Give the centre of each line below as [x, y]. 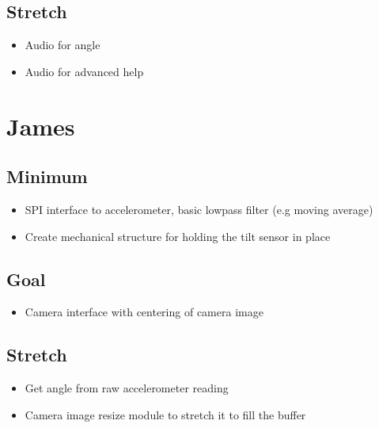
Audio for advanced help [84, 71]
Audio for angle [63, 45]
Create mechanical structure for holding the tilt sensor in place [178, 236]
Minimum [47, 176]
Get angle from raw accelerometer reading [127, 388]
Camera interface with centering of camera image [144, 312]
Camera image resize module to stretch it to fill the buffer [165, 414]
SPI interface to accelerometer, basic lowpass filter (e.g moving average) [199, 209]
